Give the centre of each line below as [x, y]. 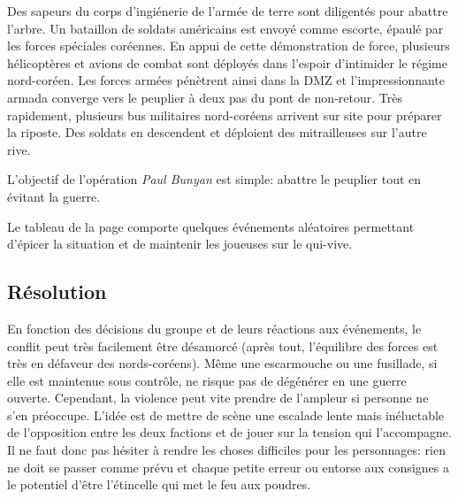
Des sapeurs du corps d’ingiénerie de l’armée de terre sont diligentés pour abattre [228, 11]
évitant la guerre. [54, 196]
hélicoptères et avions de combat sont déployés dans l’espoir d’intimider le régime [227, 62]
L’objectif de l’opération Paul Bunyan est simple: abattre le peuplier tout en [214, 179]
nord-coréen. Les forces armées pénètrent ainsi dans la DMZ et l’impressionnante [226, 80]
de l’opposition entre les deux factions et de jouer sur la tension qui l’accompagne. [229, 432]
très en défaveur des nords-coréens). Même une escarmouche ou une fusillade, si [222, 363]
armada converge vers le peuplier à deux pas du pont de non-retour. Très [205, 97]
